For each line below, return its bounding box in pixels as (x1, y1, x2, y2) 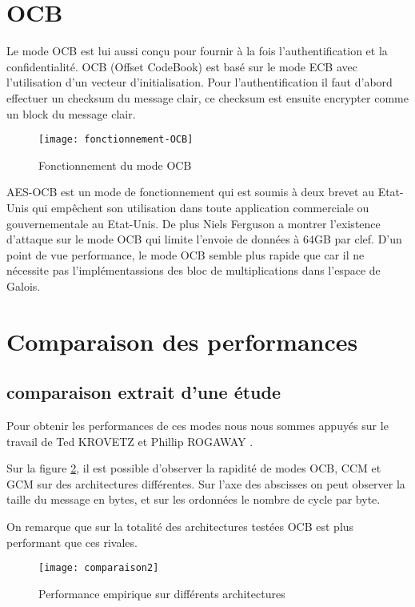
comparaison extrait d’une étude (6, 380, 281, 404)
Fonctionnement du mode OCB (38, 156, 192, 173)
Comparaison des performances (6, 324, 358, 357)
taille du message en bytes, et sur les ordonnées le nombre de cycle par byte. (6, 491, 381, 508)
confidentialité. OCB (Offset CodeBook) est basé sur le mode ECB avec (6, 58, 357, 74)
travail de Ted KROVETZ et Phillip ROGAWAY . (6, 432, 253, 449)
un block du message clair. (6, 105, 136, 122)
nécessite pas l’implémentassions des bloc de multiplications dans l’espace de (6, 262, 381, 279)
